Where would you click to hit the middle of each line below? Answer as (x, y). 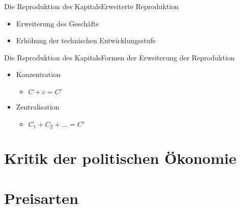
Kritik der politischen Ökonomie (120, 158)
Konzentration (38, 74)
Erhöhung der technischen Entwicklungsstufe (86, 40)
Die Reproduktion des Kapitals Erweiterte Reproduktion (91, 6)
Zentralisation (38, 106)
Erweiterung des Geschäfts (57, 23)
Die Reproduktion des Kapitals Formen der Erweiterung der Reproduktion (119, 57)
